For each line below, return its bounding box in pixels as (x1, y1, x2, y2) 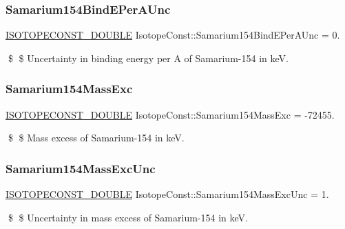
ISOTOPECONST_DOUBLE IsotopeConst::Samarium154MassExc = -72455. (6, 107, 335, 121)
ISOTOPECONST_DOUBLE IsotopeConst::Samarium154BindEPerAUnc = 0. (6, 28, 340, 42)
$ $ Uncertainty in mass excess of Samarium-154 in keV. (8, 210, 248, 224)
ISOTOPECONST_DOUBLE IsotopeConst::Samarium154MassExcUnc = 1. (6, 187, 329, 201)
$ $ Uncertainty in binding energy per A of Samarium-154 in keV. (8, 50, 289, 65)
